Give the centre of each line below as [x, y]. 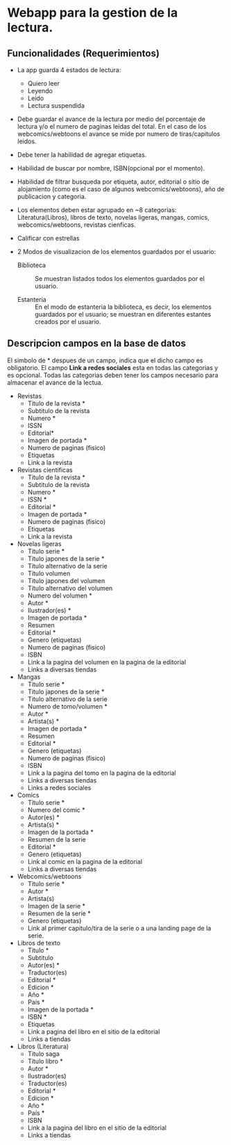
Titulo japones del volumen [66, 580]
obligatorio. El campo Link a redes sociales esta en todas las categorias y [113, 367]
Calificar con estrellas [48, 238]
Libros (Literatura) [43, 1046]
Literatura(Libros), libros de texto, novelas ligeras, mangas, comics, [113, 217]
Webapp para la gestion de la [93, 13]
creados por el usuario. [68, 322]
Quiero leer [44, 83]
